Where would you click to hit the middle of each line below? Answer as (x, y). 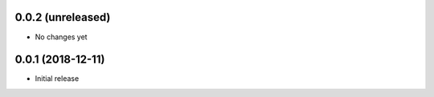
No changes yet (61, 37)
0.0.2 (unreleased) (63, 17)
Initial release (57, 79)
